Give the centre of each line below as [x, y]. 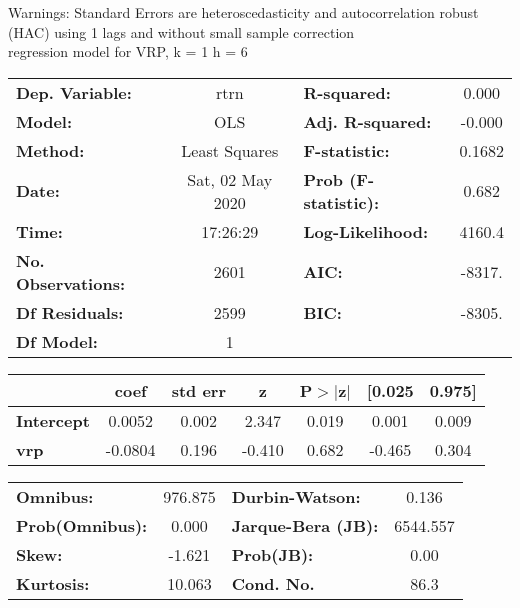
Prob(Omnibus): [82, 525]
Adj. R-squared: [367, 121]
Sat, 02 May [230, 179]
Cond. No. [273, 583]
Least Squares [230, 150]
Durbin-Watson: [296, 496]
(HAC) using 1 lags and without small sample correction [181, 31]
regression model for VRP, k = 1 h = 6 [128, 51]
